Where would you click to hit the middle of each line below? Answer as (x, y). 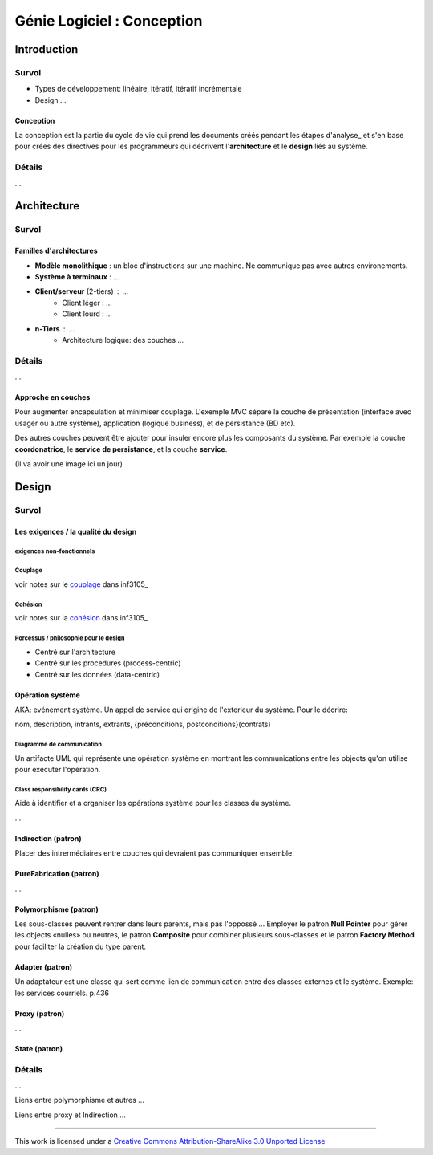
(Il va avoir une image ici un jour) (69, 464)
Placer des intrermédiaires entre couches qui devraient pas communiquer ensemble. (154, 853)
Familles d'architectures (56, 251)
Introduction (47, 49)
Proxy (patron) (40, 1013)
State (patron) (39, 1048)
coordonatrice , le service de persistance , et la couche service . (121, 449)
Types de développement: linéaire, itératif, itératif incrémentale (138, 89)
